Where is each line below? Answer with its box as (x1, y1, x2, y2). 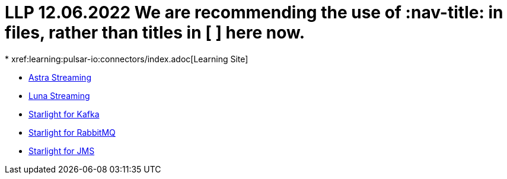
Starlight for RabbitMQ (28, 127, 116, 138)
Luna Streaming (28, 90, 90, 101)
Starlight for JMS (28, 145, 95, 156)
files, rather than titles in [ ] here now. (5, 23, 305, 43)
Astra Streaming (28, 72, 91, 82)
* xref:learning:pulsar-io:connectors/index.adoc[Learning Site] (5, 53, 248, 64)
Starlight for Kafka (28, 108, 100, 119)
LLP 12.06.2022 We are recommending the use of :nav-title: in (5, 2, 503, 23)
